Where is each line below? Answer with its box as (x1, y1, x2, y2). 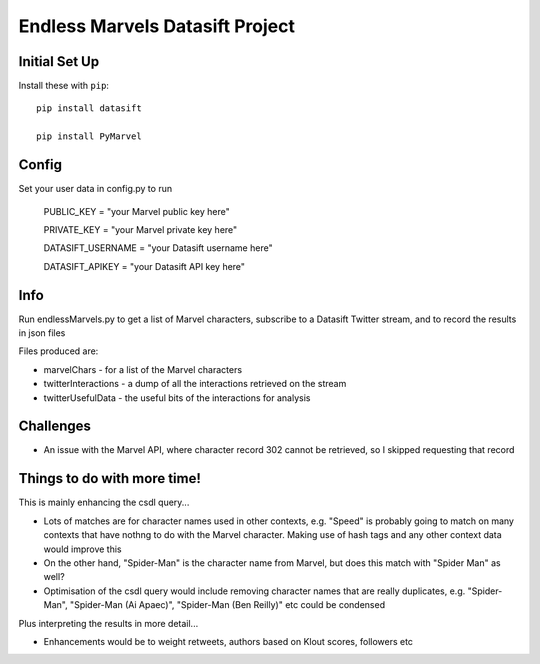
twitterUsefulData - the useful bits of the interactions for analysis (43, 391, 311, 404)
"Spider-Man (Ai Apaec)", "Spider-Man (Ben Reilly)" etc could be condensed (70, 599, 385, 611)
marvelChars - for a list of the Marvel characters (43, 363, 243, 375)
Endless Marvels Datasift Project (18, 15, 295, 37)
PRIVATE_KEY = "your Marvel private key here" (43, 223, 238, 235)
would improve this (43, 543, 122, 555)
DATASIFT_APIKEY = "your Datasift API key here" (43, 260, 245, 272)
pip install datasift (36, 103, 142, 114)
